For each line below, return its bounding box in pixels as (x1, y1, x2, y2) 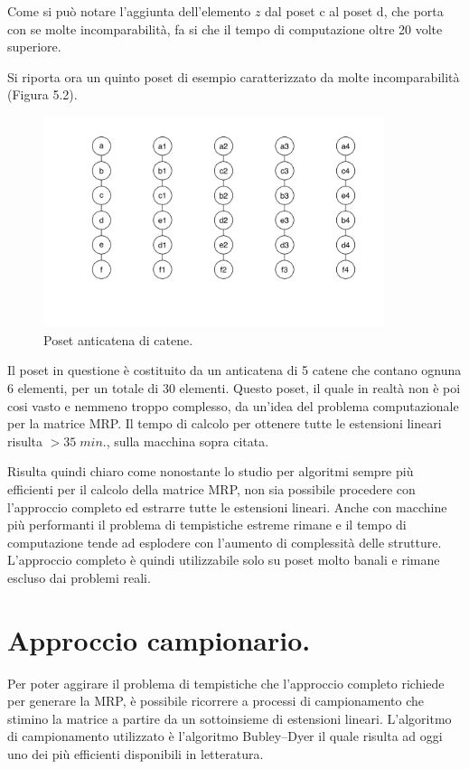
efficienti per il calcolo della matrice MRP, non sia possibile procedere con (7, 479, 416, 498)
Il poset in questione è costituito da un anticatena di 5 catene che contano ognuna (7, 361, 462, 380)
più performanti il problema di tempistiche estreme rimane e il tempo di (7, 515, 407, 534)
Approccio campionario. (7, 621, 311, 658)
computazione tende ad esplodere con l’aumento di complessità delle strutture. (7, 532, 442, 551)
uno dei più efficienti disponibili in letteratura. (7, 745, 264, 764)
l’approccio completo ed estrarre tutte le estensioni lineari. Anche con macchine (7, 497, 447, 516)
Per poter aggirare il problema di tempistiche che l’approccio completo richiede (7, 673, 445, 692)
